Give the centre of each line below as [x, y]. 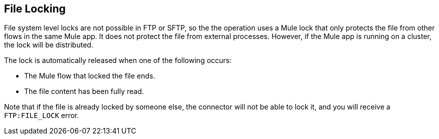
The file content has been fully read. [84, 91]
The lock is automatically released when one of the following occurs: [118, 60]
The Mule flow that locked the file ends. [90, 76]
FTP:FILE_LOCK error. [42, 115]
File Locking [35, 9]
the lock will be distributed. [49, 45]
